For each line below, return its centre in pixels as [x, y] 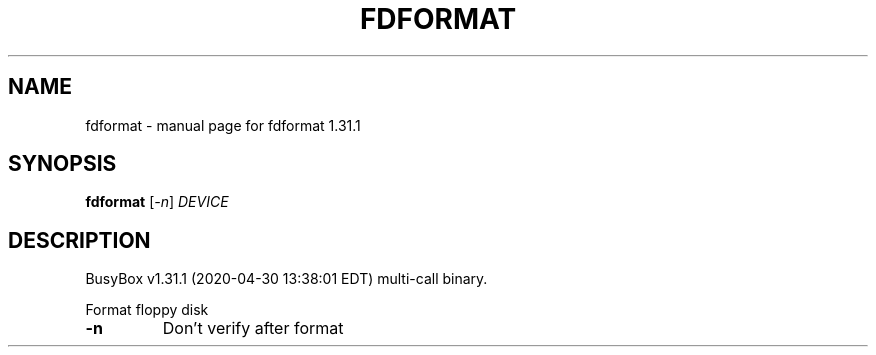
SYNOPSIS [62, 164]
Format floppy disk [147, 310]
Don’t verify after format [253, 328]
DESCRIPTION [79, 240]
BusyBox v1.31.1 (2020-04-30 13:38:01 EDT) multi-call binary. [286, 279]
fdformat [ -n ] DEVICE [157, 202]
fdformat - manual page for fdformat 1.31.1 [223, 125]
